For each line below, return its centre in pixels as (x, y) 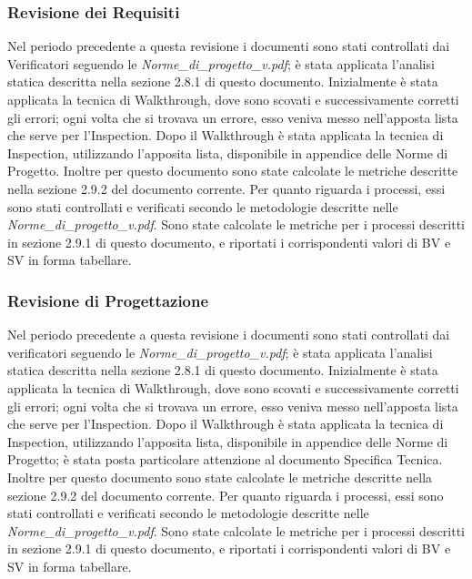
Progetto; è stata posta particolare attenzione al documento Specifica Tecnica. (225, 459)
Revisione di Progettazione (108, 300)
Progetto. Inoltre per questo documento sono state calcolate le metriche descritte (233, 171)
